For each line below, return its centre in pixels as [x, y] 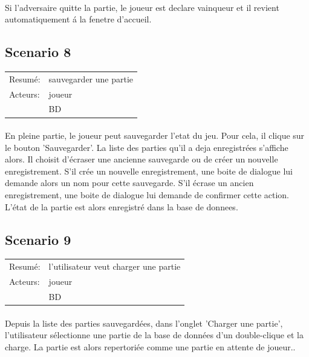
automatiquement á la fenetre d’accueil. [78, 19]
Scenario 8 [38, 52]
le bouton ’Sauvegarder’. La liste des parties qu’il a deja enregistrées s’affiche [147, 147]
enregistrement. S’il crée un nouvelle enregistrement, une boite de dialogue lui [149, 171]
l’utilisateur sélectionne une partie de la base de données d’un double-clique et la [154, 335]
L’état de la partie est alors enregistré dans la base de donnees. [122, 206]
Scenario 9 [38, 239]
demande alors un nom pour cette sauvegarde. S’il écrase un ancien [129, 183]
